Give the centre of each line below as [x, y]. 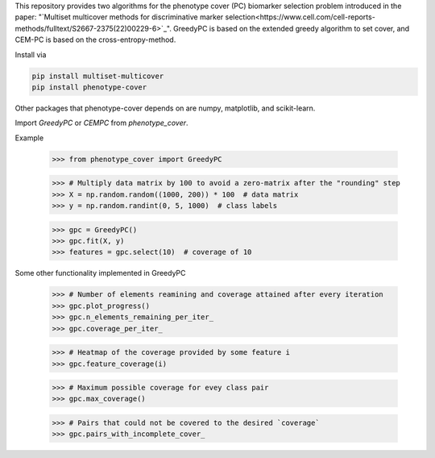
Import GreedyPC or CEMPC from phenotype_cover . [101, 123]
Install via [31, 54]
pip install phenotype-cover [89, 87]
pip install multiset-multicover [98, 76]
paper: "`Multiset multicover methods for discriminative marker [119, 17]
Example [29, 138]
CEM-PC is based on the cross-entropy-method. [95, 40]
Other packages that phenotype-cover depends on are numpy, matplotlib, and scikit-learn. [165, 108]
